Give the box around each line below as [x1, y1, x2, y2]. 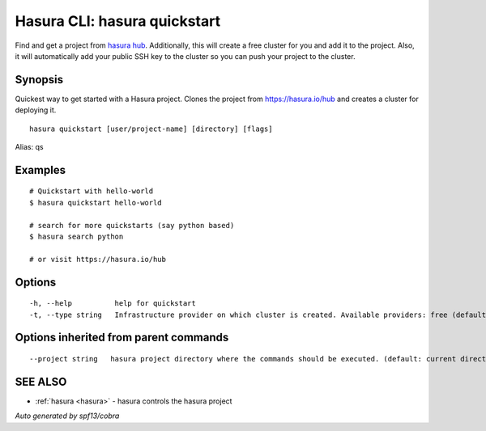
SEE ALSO [15, 374, 67, 388]
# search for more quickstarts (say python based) [29, 221, 235, 230]
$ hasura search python [29, 231, 124, 241]
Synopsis [15, 73, 64, 87]
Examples [15, 163, 66, 177]
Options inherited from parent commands [15, 331, 229, 344]
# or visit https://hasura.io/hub [29, 255, 166, 264]
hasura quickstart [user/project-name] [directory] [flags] [29, 124, 273, 133]
